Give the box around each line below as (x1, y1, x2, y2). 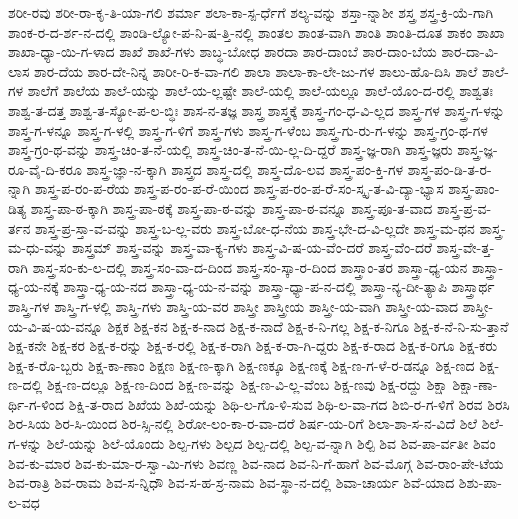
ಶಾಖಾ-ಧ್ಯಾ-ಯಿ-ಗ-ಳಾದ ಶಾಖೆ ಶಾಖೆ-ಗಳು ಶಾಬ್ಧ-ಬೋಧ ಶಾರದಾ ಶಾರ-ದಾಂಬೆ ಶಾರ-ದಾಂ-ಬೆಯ (8, 41, 437, 62)
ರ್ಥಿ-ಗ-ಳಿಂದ (8, 393, 65, 414)
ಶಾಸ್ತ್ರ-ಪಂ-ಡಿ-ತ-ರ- (407, 158, 492, 179)
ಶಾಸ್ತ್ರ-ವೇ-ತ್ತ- (436, 237, 495, 258)
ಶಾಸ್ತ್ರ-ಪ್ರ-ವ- (437, 197, 492, 218)
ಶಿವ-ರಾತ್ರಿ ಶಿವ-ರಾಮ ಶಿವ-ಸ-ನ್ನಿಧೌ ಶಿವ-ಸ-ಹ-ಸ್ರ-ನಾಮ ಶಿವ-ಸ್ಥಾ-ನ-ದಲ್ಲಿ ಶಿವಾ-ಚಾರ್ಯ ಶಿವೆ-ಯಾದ (8, 472, 455, 493)
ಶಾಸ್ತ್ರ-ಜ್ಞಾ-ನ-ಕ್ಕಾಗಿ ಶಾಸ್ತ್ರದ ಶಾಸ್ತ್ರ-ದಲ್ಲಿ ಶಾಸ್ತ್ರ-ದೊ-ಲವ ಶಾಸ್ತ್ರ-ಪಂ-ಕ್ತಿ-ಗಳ (86, 158, 404, 179)
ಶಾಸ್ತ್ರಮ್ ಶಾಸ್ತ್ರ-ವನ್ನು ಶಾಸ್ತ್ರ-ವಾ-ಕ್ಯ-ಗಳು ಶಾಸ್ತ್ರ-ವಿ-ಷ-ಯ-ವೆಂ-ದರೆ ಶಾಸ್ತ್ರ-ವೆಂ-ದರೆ (71, 237, 432, 258)
